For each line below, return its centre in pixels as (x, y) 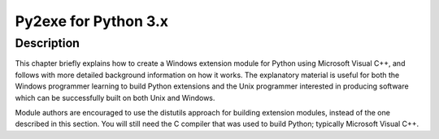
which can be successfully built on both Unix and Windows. (115, 98)
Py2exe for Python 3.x (92, 21)
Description (48, 43)
